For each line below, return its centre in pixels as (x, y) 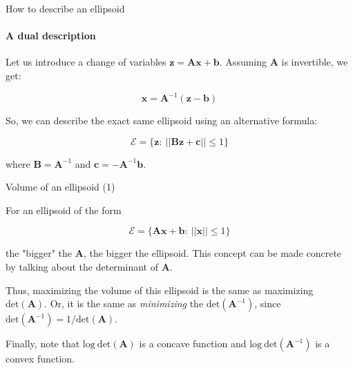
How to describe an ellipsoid (65, 8)
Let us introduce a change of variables (86, 62)
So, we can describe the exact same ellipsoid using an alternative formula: (162, 120)
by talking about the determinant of (82, 267)
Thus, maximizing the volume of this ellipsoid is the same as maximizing (160, 290)
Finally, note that (43, 343)
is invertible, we (315, 62)
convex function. (40, 359)
